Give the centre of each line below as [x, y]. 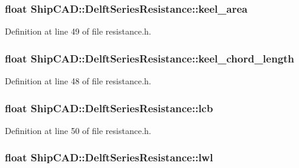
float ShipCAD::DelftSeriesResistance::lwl [109, 157]
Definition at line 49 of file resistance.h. [78, 31]
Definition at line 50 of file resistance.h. [78, 130]
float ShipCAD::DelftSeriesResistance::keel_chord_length [150, 58]
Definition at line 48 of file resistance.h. [78, 81]
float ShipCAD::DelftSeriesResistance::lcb [109, 108]
